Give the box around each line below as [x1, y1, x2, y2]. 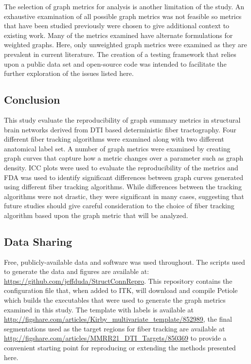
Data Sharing [4, 234, 72, 249]
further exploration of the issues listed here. [4, 68, 134, 78]
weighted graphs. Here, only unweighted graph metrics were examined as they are [4, 39, 247, 50]
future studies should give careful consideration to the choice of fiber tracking [4, 200, 234, 211]
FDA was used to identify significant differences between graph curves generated [4, 172, 244, 182]
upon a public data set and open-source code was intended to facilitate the [4, 58, 227, 69]
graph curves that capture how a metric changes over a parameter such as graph [4, 153, 244, 163]
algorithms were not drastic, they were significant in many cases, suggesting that [4, 191, 244, 201]
